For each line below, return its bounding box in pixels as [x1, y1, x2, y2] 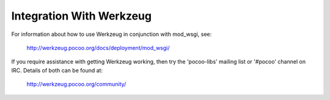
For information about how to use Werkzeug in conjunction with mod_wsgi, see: [11, 30, 212, 38]
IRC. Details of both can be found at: [11, 66, 103, 74]
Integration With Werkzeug [11, 9, 152, 23]
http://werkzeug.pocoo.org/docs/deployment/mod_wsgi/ [26, 44, 170, 51]
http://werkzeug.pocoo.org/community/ [26, 80, 127, 88]
